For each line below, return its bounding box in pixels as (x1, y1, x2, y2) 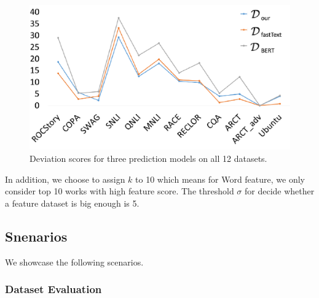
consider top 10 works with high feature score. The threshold (5, 185, 234, 197)
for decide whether (244, 185, 315, 197)
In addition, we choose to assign (5, 172, 125, 185)
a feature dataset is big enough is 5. (5, 196, 140, 209)
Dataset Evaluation (5, 281, 102, 297)
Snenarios (5, 226, 68, 245)
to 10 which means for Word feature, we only (135, 172, 305, 185)
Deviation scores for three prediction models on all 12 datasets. (30, 152, 267, 165)
